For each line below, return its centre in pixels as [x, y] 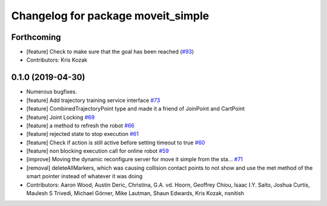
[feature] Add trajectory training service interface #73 [93, 100]
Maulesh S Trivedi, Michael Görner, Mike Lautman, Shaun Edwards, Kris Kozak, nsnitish [135, 193]
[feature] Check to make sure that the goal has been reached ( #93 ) [110, 52]
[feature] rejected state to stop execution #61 [83, 134]
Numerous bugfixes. [52, 92]
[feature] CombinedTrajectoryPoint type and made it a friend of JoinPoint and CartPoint [136, 109]
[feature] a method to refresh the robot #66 [81, 125]
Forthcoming [36, 37]
